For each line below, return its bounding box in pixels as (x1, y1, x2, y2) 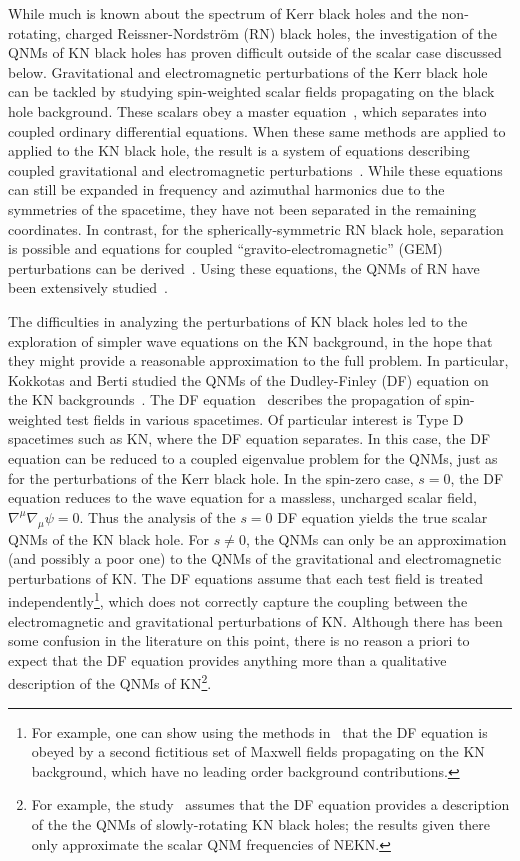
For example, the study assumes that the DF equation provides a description (31, 794, 510, 815)
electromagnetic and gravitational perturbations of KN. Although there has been (8, 610, 503, 631)
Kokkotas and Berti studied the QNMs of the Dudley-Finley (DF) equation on (8, 369, 489, 390)
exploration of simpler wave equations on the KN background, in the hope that (8, 330, 493, 351)
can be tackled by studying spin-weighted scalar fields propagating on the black (8, 81, 495, 102)
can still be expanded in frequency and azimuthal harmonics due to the (8, 179, 445, 200)
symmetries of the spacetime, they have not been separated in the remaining (8, 198, 477, 219)
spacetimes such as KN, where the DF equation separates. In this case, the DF (8, 428, 491, 449)
